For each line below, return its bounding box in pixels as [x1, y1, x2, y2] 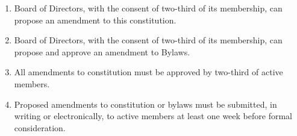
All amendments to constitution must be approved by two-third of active [14, 66, 283, 78]
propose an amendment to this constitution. [14, 13, 177, 26]
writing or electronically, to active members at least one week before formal [14, 110, 292, 122]
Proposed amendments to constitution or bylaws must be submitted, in [14, 97, 277, 110]
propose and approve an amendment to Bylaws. [14, 45, 190, 58]
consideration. [14, 121, 66, 134]
